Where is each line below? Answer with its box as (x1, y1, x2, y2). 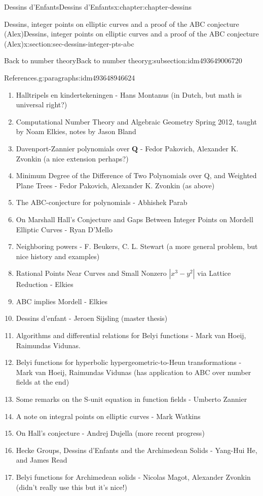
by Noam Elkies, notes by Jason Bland (16, 126, 136, 137)
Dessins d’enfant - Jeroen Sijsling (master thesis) (16, 313, 168, 323)
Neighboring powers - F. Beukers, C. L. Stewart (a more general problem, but (16, 241, 258, 252)
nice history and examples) (16, 251, 100, 261)
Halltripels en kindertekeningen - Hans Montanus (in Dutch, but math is (16, 89, 242, 100)
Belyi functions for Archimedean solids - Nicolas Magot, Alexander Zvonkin (16, 472, 251, 482)
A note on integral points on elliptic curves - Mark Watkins (16, 410, 201, 421)
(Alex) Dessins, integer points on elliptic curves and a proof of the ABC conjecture (4, 28, 259, 39)
